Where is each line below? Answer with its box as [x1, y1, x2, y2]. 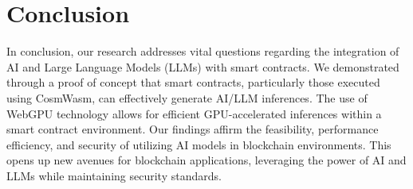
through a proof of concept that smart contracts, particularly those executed [6, 74, 380, 91]
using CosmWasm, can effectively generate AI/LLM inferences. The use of [6, 89, 368, 106]
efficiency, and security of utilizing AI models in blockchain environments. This [6, 136, 391, 152]
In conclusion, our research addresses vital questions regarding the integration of [6, 43, 399, 60]
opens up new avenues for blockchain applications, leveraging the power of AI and [6, 152, 407, 168]
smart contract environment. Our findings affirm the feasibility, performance [6, 121, 379, 137]
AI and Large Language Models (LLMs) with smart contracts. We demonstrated [6, 58, 399, 75]
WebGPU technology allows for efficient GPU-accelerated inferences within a [6, 105, 382, 121]
